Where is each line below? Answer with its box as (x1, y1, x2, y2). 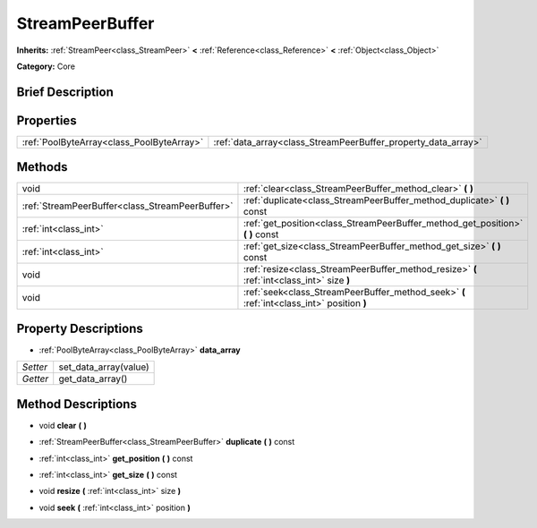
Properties (16, 113, 77, 128)
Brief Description (16, 84, 114, 99)
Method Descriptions (16, 396, 138, 412)
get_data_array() (58, 372, 128, 385)
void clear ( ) (38, 420, 87, 430)
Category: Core (16, 61, 76, 72)
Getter (21, 372, 49, 385)
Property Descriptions (16, 320, 143, 336)
